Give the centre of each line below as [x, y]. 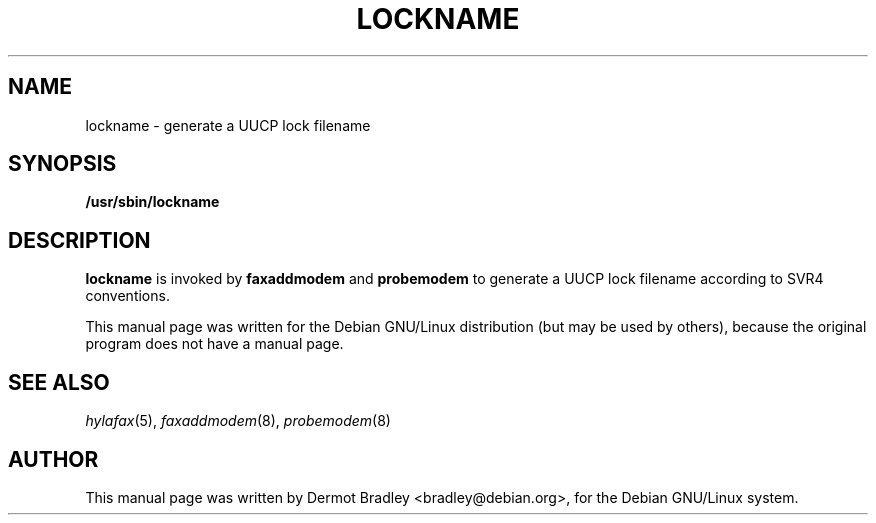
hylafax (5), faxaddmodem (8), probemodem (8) [238, 421]
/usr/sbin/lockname [152, 202]
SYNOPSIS [62, 164]
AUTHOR [53, 459]
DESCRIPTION [79, 240]
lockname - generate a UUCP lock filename [228, 125]
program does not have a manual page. [214, 344]
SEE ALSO [59, 382]
